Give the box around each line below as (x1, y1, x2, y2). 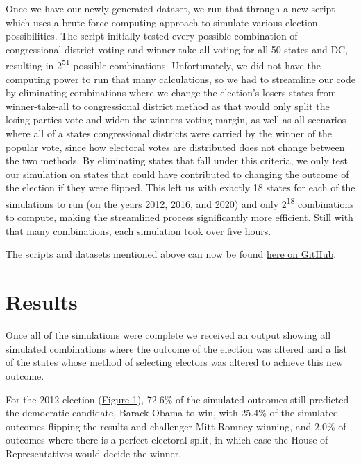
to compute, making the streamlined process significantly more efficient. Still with (6, 210, 353, 225)
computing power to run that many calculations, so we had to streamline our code (6, 71, 355, 86)
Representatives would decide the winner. (6, 446, 182, 460)
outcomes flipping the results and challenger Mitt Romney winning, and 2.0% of (6, 419, 346, 433)
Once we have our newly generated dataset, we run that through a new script (6, 1, 335, 15)
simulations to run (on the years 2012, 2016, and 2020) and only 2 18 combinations (6, 194, 354, 211)
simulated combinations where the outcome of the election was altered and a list (6, 341, 347, 356)
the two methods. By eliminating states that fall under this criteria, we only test (6, 153, 349, 168)
